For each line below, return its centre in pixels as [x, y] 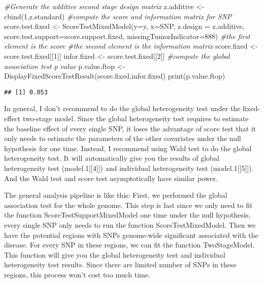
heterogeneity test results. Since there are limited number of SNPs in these [120, 264]
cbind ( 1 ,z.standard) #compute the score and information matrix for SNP [118, 16]
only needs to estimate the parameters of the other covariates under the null [123, 138]
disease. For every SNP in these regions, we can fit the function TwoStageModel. [129, 245]
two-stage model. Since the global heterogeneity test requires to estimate [136, 118]
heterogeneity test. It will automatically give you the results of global [112, 158]
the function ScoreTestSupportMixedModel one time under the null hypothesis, [127, 215]
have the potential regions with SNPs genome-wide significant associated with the [131, 235]
